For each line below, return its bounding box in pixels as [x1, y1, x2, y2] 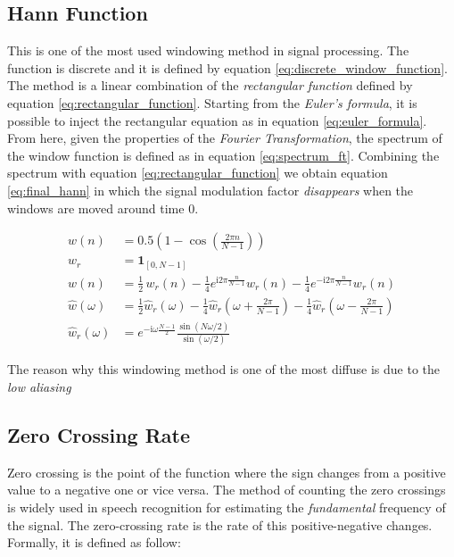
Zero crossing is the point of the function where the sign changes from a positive [7, 462, 446, 481]
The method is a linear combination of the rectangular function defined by [7, 76, 413, 95]
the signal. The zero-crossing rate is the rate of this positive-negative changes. [7, 515, 433, 534]
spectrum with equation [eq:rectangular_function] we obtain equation [7, 163, 388, 182]
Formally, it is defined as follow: [7, 533, 181, 552]
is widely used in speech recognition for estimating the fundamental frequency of [7, 497, 446, 516]
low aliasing [7, 377, 71, 395]
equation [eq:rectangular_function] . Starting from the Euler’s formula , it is [7, 93, 417, 112]
